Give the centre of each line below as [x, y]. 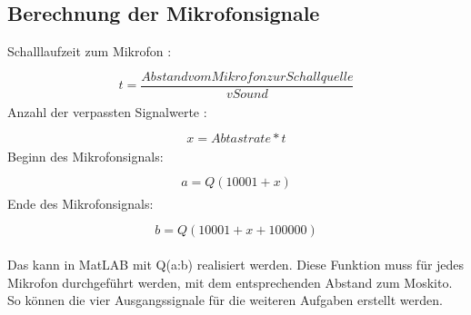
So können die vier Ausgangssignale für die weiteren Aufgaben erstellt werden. [225, 300]
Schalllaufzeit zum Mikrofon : [90, 51]
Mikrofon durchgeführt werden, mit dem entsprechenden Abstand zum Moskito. [230, 282]
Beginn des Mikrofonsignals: [85, 156]
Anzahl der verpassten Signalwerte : [107, 111]
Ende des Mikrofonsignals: [80, 204]
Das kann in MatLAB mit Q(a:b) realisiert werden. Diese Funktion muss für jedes [236, 265]
